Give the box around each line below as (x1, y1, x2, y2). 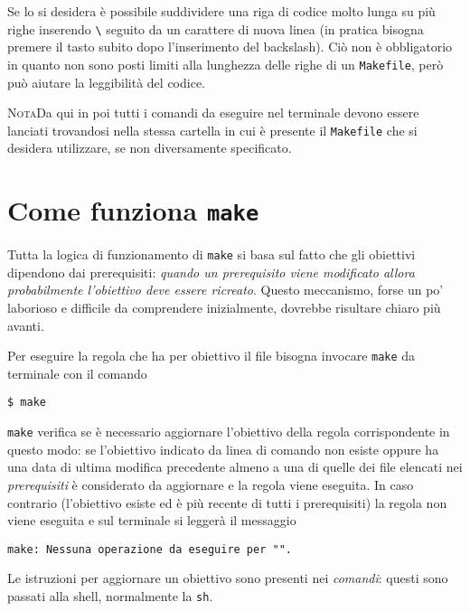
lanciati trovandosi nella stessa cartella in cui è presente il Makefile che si (7, 120, 418, 139)
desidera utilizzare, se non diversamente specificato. (7, 138, 292, 157)
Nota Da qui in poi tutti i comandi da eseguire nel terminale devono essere (7, 103, 419, 122)
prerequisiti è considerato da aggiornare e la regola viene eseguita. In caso (7, 475, 414, 493)
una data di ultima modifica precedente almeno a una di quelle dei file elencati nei (7, 457, 463, 476)
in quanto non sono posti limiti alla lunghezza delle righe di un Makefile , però (7, 54, 444, 73)
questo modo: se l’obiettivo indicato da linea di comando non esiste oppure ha (7, 439, 439, 458)
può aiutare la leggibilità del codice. (7, 72, 206, 91)
